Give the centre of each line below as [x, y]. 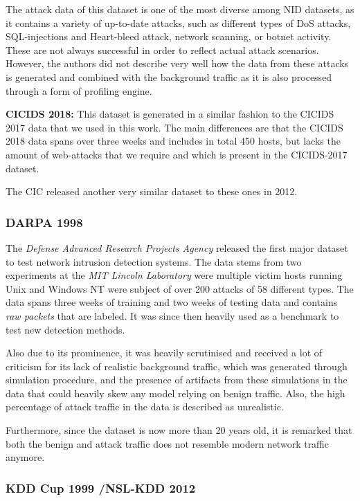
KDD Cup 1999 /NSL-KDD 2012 [101, 488]
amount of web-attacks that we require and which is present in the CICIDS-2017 [177, 154]
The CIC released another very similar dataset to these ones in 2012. [152, 191]
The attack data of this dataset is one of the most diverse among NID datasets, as [180, 9]
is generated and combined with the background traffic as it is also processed [169, 76]
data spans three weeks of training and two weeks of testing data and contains [172, 302]
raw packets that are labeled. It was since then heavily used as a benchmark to [172, 315]
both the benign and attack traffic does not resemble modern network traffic [167, 443]
